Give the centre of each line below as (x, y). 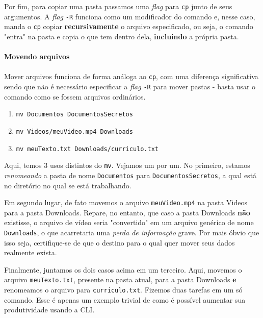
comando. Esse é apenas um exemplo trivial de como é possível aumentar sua (125, 299)
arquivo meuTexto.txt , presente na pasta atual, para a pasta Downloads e (120, 279)
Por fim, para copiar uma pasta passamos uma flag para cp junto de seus (118, 6)
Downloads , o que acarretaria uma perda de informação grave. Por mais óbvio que (132, 232)
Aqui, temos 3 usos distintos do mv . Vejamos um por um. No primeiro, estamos (127, 165)
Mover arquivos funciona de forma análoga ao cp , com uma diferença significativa (131, 76)
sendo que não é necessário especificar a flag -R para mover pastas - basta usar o (130, 86)
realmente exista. (31, 252)
